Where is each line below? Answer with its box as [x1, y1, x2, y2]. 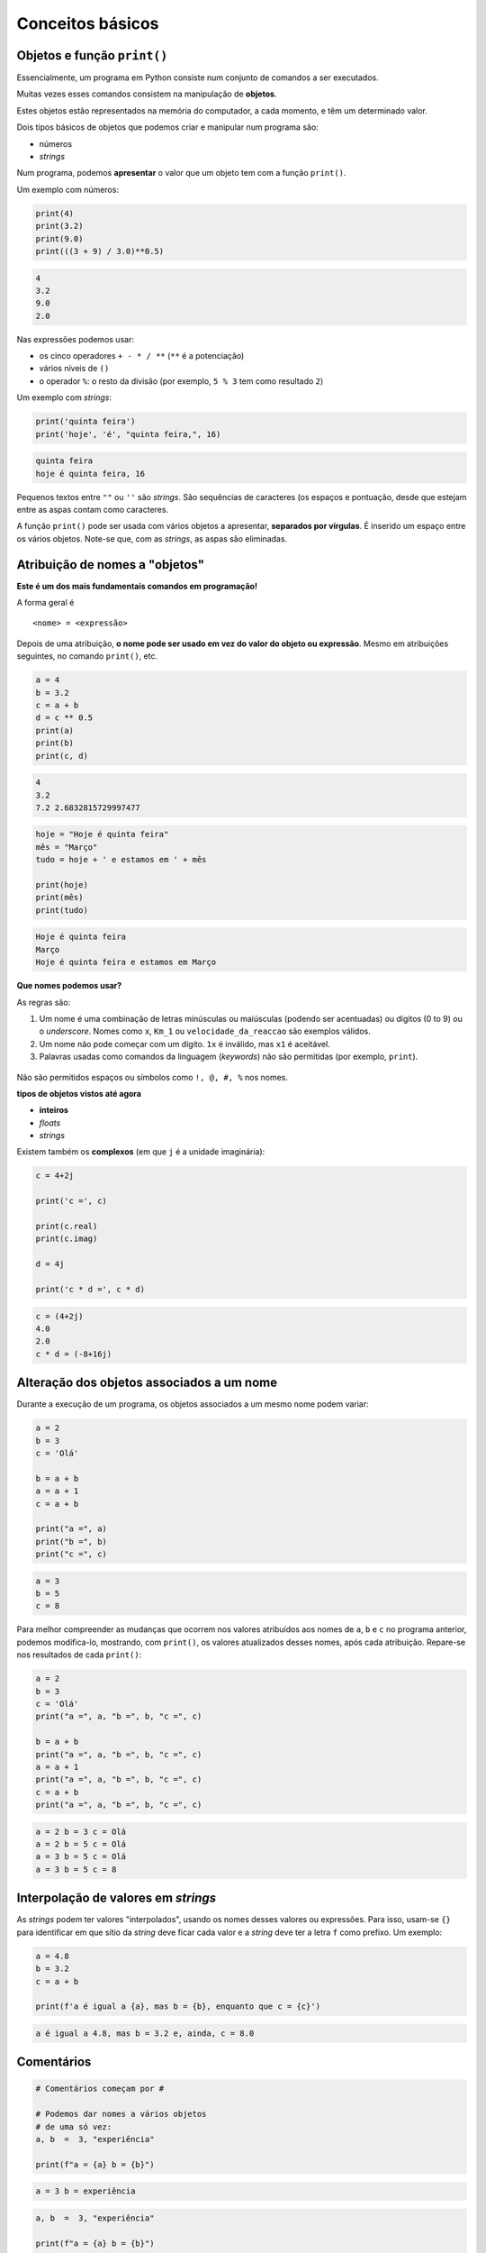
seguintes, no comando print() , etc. [16, 651, 157, 661]
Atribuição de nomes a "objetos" [16, 557, 205, 572]
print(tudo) [35, 905, 89, 915]
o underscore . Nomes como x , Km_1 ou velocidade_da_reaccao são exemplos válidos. [39, 1026, 371, 1036]
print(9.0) [35, 233, 84, 243]
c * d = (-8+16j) [35, 1348, 112, 1359]
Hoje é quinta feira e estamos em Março [35, 957, 216, 968]
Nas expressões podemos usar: [16, 333, 135, 344]
